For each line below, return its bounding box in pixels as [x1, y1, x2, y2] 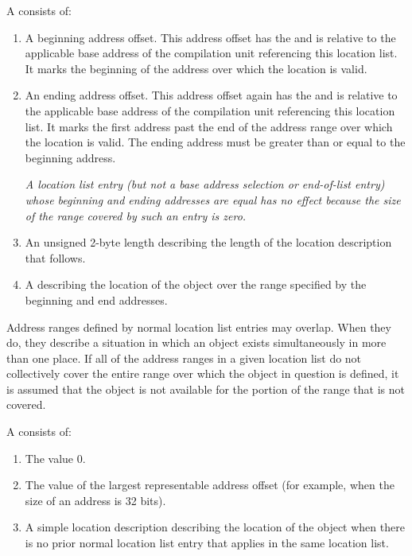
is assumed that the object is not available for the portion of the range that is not [6, 380, 406, 397]
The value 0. [25, 449, 86, 466]
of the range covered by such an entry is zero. [25, 207, 247, 224]
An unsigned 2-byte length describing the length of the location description [25, 234, 392, 251]
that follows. [25, 249, 86, 266]
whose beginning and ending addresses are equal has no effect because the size [25, 191, 401, 208]
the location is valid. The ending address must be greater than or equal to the [25, 134, 406, 150]
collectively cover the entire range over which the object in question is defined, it [6, 365, 399, 382]
